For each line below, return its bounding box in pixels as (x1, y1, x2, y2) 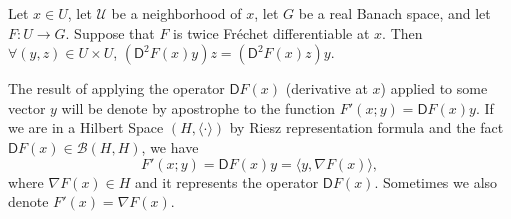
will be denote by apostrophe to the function (61, 97, 336, 118)
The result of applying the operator (8, 78, 225, 99)
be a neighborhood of (111, 3, 242, 23)
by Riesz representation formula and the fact (229, 117, 504, 138)
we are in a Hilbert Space (8, 117, 164, 138)
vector (8, 97, 46, 118)
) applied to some (380, 78, 488, 99)
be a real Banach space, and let (298, 3, 491, 23)
